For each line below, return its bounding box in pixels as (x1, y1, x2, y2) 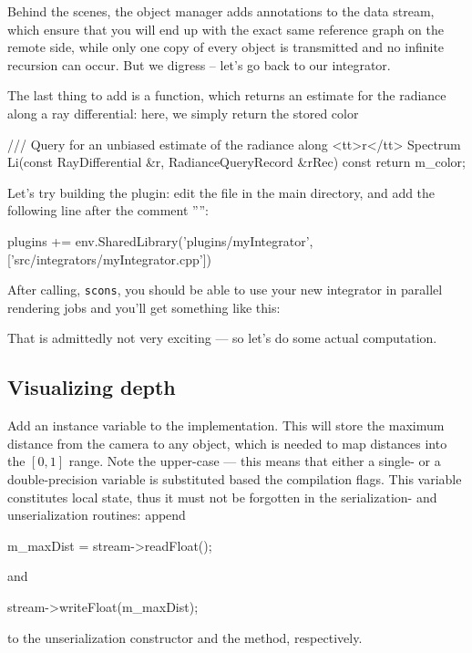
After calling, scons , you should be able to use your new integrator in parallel (7, 280, 443, 299)
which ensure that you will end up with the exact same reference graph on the (7, 19, 445, 38)
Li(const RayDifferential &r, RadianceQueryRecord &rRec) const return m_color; (7, 152, 466, 171)
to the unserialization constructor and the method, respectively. (7, 627, 363, 647)
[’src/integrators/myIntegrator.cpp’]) (7, 249, 211, 268)
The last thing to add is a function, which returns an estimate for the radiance (7, 86, 446, 105)
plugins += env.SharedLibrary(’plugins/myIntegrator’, (7, 231, 313, 250)
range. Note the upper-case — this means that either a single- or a (68, 451, 441, 471)
